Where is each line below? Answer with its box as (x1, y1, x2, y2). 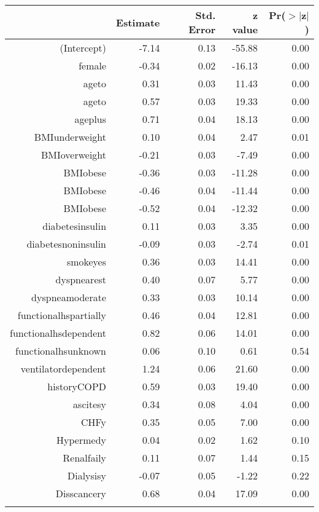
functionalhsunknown (15, 344, 107, 358)
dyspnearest (55, 272, 107, 286)
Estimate (116, 15, 160, 30)
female (79, 58, 107, 73)
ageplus (74, 112, 107, 126)
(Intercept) (60, 41, 107, 55)
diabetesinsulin (42, 219, 107, 233)
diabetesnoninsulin (26, 237, 107, 251)
